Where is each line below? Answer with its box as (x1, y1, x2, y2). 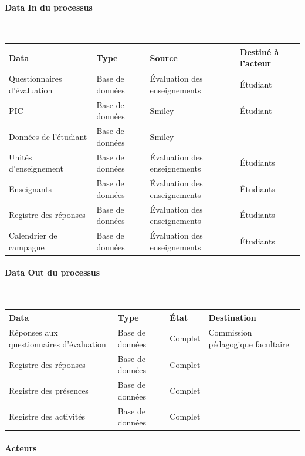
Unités (9, 150, 32, 163)
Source (150, 51, 178, 63)
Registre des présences (9, 384, 89, 397)
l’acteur (240, 57, 272, 69)
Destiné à (240, 45, 279, 58)
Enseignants (9, 182, 52, 195)
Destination (208, 311, 256, 323)
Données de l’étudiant (9, 130, 87, 142)
